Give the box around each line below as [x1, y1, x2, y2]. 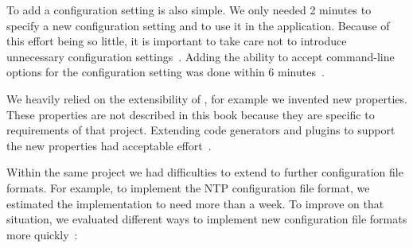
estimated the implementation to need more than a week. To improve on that [6, 195, 384, 211]
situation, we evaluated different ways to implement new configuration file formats [6, 211, 407, 227]
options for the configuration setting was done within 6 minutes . [6, 64, 325, 80]
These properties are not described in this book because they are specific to [6, 106, 375, 122]
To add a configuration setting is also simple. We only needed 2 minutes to [6, 2, 372, 17]
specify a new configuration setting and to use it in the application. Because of [6, 17, 390, 33]
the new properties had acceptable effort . [6, 137, 212, 153]
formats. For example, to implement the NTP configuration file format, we [6, 179, 370, 196]
